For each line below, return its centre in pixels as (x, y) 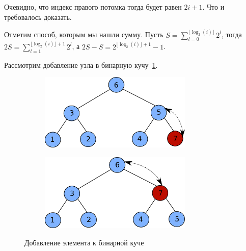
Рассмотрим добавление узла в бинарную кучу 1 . (81, 65)
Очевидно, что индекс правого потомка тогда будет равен (93, 7)
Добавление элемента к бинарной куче (84, 243)
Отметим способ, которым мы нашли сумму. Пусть (84, 34)
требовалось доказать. (38, 17)
